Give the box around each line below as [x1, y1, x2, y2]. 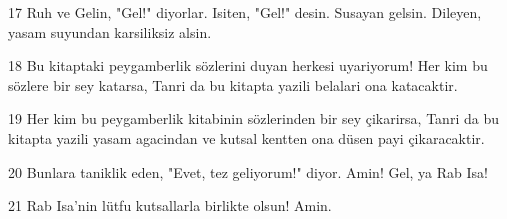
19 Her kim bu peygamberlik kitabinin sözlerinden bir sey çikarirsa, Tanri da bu [8, 108, 499, 129]
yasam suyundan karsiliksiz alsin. [8, 21, 212, 42]
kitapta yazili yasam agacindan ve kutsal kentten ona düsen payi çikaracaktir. [8, 127, 485, 148]
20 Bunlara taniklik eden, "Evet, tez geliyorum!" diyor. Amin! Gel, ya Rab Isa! [8, 161, 488, 182]
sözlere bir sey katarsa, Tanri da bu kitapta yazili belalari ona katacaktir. [8, 74, 458, 95]
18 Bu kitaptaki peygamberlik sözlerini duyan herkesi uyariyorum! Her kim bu [8, 55, 488, 76]
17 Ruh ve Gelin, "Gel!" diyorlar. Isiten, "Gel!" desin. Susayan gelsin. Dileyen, [8, 2, 482, 22]
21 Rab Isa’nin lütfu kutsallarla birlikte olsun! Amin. [8, 195, 332, 216]
